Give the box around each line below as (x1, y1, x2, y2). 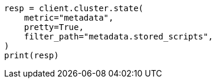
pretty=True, (24, 22, 84, 32)
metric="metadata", (24, 13, 114, 22)
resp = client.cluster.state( (4, 4, 144, 13)
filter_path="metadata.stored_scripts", (24, 32, 214, 41)
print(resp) (4, 51, 59, 60)
